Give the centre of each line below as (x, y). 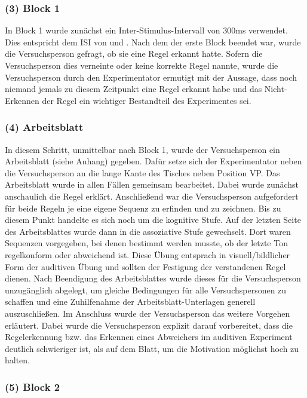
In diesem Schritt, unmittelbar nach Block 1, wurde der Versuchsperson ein (142, 149)
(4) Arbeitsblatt (44, 127)
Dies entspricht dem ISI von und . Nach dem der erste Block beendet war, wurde (153, 42)
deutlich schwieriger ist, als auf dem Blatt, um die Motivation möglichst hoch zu (152, 348)
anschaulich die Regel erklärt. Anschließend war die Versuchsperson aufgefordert (152, 196)
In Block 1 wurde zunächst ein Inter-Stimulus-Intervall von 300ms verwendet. (146, 30)
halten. (18, 360)
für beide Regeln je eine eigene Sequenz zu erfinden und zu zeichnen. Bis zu (143, 208)
